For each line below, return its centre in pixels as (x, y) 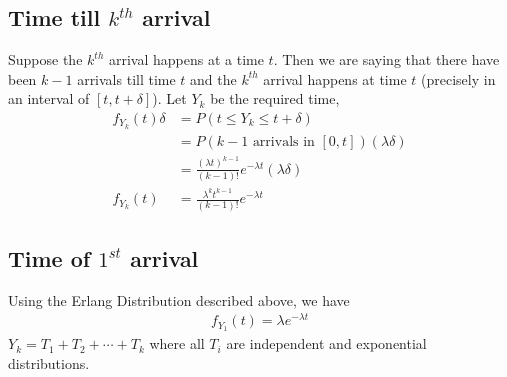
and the (213, 78)
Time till (54, 17)
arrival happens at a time (186, 59)
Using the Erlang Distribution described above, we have (179, 299)
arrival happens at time (335, 78)
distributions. (49, 362)
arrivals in (283, 141)
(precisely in (458, 78)
